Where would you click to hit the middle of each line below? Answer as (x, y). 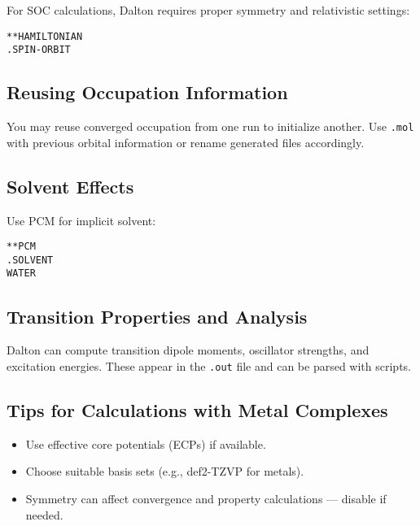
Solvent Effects (70, 186)
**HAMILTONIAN (45, 36)
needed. (44, 514)
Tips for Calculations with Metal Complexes (197, 409)
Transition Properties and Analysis (157, 316)
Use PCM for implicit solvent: (81, 220)
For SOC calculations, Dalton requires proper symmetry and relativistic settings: (208, 10)
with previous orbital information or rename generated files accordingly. (186, 142)
